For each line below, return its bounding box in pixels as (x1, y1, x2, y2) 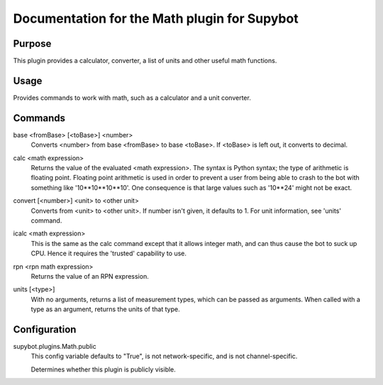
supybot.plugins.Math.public (13, 342, 96, 351)
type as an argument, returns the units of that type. (30, 305, 180, 313)
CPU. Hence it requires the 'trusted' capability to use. (30, 249, 187, 258)
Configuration (13, 323, 77, 335)
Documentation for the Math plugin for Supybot (13, 11, 299, 26)
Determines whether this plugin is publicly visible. (30, 365, 177, 374)
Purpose (13, 38, 52, 50)
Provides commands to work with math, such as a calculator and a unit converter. (13, 93, 251, 102)
